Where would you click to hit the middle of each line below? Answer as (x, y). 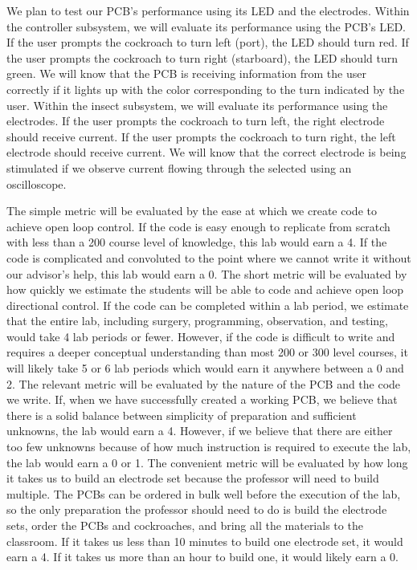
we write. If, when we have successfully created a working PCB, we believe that (202, 399)
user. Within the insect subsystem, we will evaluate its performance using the (197, 105)
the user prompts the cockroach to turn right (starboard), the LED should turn (202, 57)
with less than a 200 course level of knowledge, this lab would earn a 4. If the (197, 242)
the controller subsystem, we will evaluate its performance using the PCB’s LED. (206, 26)
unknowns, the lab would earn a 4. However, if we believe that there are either (200, 431)
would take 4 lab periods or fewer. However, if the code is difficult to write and (201, 336)
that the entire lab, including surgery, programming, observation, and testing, (197, 321)
